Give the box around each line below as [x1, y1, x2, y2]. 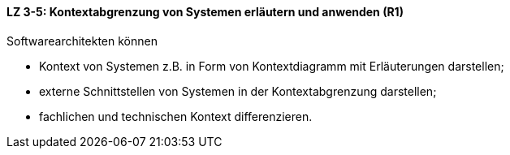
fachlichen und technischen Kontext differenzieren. [39, 109, 313, 123]
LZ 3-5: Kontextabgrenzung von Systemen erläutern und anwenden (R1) [6, 5, 404, 19]
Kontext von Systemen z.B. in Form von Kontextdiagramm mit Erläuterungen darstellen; [39, 58, 504, 73]
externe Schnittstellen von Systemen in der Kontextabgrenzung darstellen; [39, 84, 437, 98]
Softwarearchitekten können [6, 33, 158, 48]
